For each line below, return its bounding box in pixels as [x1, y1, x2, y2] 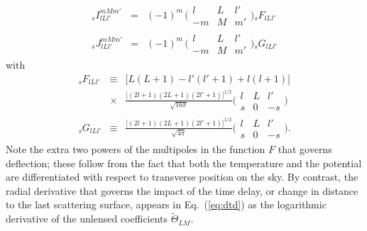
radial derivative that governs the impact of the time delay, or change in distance [6, 183, 358, 198]
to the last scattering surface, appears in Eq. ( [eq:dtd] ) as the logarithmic [6, 197, 327, 212]
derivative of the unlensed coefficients [6, 211, 168, 226]
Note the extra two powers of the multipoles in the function [6, 142, 265, 156]
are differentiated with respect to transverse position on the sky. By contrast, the [6, 169, 358, 184]
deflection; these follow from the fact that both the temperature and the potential [6, 155, 362, 170]
